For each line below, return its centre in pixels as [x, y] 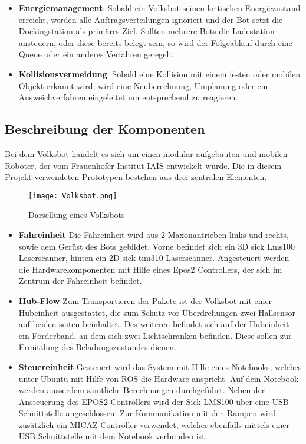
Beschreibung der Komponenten [105, 129]
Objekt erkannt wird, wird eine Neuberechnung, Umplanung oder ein [143, 85]
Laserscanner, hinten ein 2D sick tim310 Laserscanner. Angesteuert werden [154, 258]
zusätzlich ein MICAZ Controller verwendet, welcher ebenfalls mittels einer [154, 424]
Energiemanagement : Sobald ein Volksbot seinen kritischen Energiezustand [159, 8]
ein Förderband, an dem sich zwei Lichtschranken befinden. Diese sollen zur [155, 335]
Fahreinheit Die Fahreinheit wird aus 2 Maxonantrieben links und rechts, [154, 234]
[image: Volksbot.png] [73, 196]
